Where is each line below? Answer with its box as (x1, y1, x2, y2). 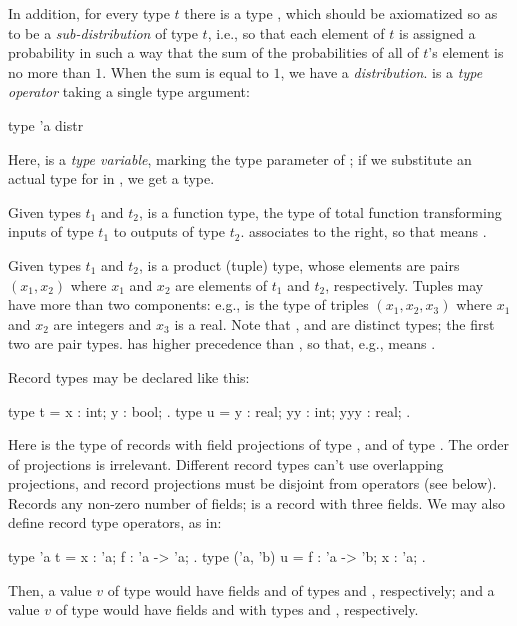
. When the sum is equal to (102, 61, 269, 82)
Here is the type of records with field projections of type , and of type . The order (8, 434, 509, 455)
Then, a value (8, 579, 92, 600)
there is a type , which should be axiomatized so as (184, 3, 498, 23)
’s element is (428, 42, 504, 63)
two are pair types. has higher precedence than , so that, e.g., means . (8, 333, 436, 354)
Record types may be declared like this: (8, 366, 250, 387)
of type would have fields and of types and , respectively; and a (107, 579, 495, 600)
